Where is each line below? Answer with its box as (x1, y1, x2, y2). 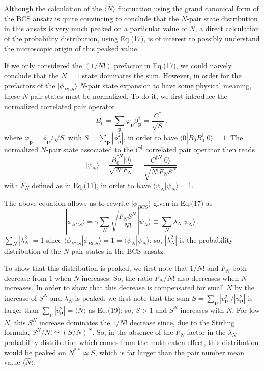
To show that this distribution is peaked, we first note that (4, 262, 188, 273)
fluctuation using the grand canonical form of (118, 3, 259, 14)
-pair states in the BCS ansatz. (69, 245, 165, 256)
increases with (180, 304, 224, 315)
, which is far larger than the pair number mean (95, 347, 244, 357)
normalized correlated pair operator (4, 100, 115, 111)
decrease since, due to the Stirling (129, 316, 235, 327)
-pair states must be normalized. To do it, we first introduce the (28, 91, 227, 101)
